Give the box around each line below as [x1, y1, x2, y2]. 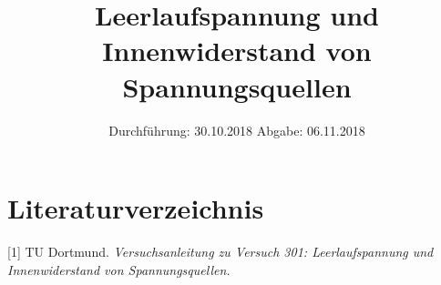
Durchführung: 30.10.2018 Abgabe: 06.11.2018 [108, 120, 365, 139]
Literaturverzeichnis [7, 189, 264, 227]
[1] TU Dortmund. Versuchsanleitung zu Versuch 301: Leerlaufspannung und [7, 242, 434, 261]
